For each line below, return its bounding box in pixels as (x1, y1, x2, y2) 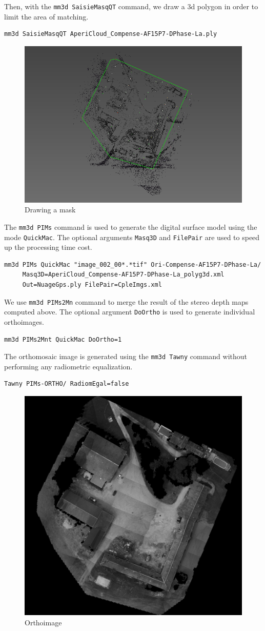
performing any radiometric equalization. (4, 361, 133, 371)
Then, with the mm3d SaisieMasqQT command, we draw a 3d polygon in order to (4, 1, 258, 11)
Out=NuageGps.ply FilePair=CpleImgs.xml (22, 281, 162, 289)
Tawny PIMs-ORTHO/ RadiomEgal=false (4, 380, 129, 388)
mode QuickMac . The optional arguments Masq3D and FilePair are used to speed (4, 231, 260, 242)
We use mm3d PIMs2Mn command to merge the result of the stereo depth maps (4, 296, 249, 307)
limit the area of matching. (4, 11, 89, 22)
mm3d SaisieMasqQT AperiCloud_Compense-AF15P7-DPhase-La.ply (4, 30, 217, 38)
